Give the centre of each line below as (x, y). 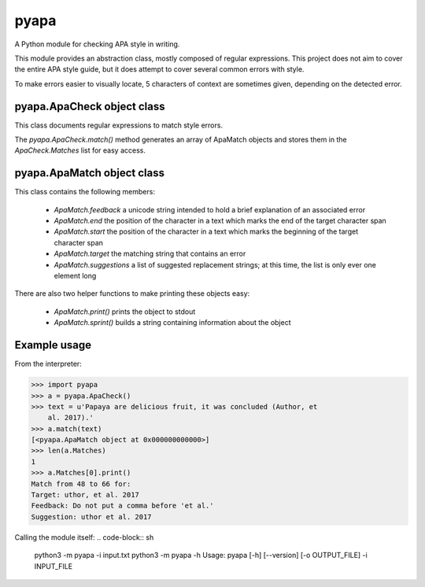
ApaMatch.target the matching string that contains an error (150, 254)
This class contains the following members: (85, 192)
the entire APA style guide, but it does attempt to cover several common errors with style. (159, 69)
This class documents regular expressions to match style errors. (119, 125)
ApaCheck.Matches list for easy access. (80, 150)
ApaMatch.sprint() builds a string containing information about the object (172, 323)
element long (75, 276)
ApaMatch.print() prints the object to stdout (125, 312)
